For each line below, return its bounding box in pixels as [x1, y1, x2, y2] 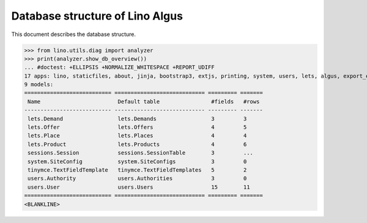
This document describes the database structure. [11, 31, 136, 38]
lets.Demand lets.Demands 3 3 [28, 115, 247, 122]
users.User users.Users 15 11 [28, 183, 250, 191]
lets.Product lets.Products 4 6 [28, 141, 247, 148]
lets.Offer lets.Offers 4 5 [28, 124, 247, 131]
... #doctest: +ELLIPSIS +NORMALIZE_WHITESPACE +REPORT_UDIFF [24, 64, 215, 71]
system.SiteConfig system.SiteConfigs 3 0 [28, 158, 247, 165]
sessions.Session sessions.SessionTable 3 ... [28, 150, 254, 156]
